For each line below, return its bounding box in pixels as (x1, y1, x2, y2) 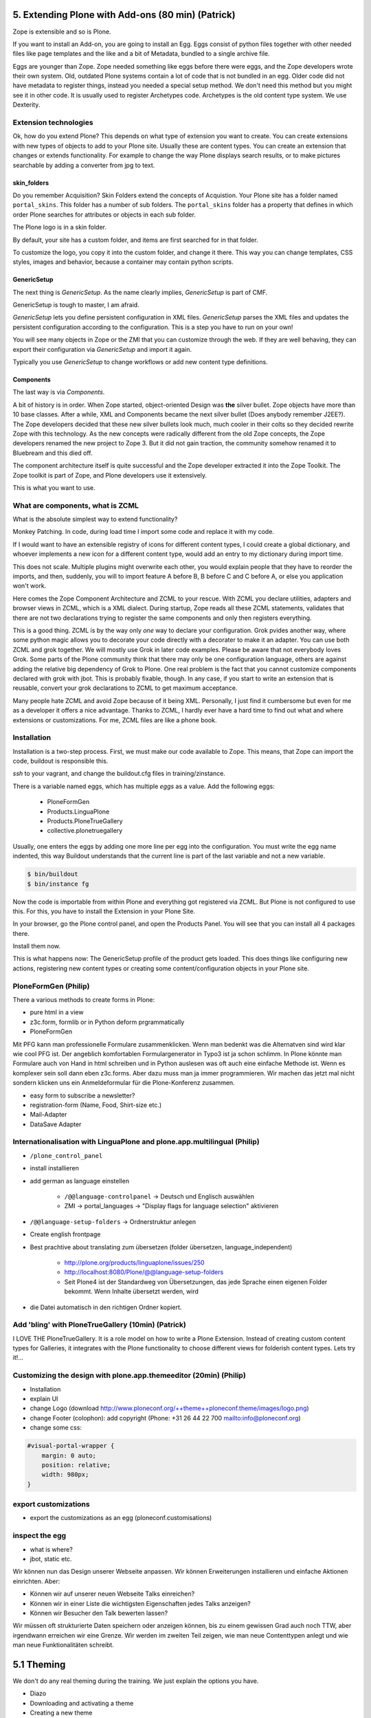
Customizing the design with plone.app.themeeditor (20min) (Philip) (12, 1371, 247, 1381)
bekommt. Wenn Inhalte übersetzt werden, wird (64, 1287, 199, 1295)
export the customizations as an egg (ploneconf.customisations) (30, 1514, 212, 1522)
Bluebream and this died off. (12, 449, 93, 457)
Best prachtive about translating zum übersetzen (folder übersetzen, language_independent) (30, 1242, 293, 1251)
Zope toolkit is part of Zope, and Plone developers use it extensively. (12, 471, 207, 479)
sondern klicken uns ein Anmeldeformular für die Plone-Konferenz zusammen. (12, 1079, 235, 1087)
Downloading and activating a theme (30, 1699, 134, 1707)
